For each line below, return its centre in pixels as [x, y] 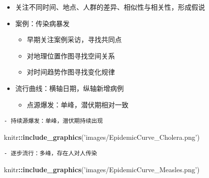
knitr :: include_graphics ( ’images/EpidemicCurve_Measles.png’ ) [102, 169]
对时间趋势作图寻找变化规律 [71, 72]
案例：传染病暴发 [42, 23]
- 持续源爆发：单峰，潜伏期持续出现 [53, 121]
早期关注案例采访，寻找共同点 [74, 39]
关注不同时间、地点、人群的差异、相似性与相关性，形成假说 [110, 7]
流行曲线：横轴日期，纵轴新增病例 [69, 88]
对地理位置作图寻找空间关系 [71, 55]
